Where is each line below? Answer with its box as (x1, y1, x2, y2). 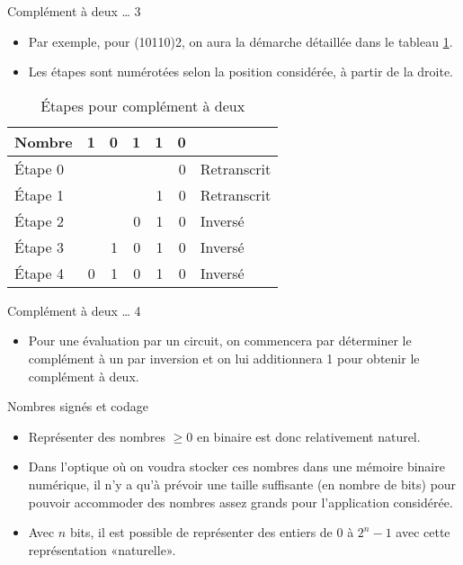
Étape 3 (14, 236, 64, 257)
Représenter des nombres (28, 426, 165, 445)
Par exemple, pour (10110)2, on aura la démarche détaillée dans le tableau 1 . (28, 31, 453, 50)
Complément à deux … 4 (7, 300, 141, 319)
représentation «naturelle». (28, 540, 176, 559)
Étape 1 (14, 184, 64, 205)
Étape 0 (14, 157, 64, 179)
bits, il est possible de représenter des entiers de (69, 523, 333, 542)
